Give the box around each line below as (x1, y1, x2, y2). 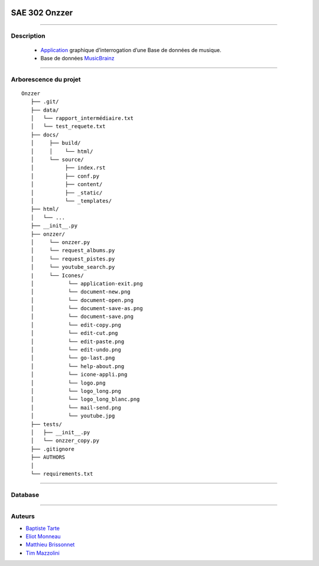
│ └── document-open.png (30, 297, 134, 304)
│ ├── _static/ (30, 189, 103, 196)
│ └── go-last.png (30, 354, 115, 362)
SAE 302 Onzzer (11, 8, 73, 18)
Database (11, 490, 40, 499)
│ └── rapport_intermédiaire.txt (30, 115, 134, 122)
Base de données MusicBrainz (40, 54, 115, 61)
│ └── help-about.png (30, 363, 125, 369)
